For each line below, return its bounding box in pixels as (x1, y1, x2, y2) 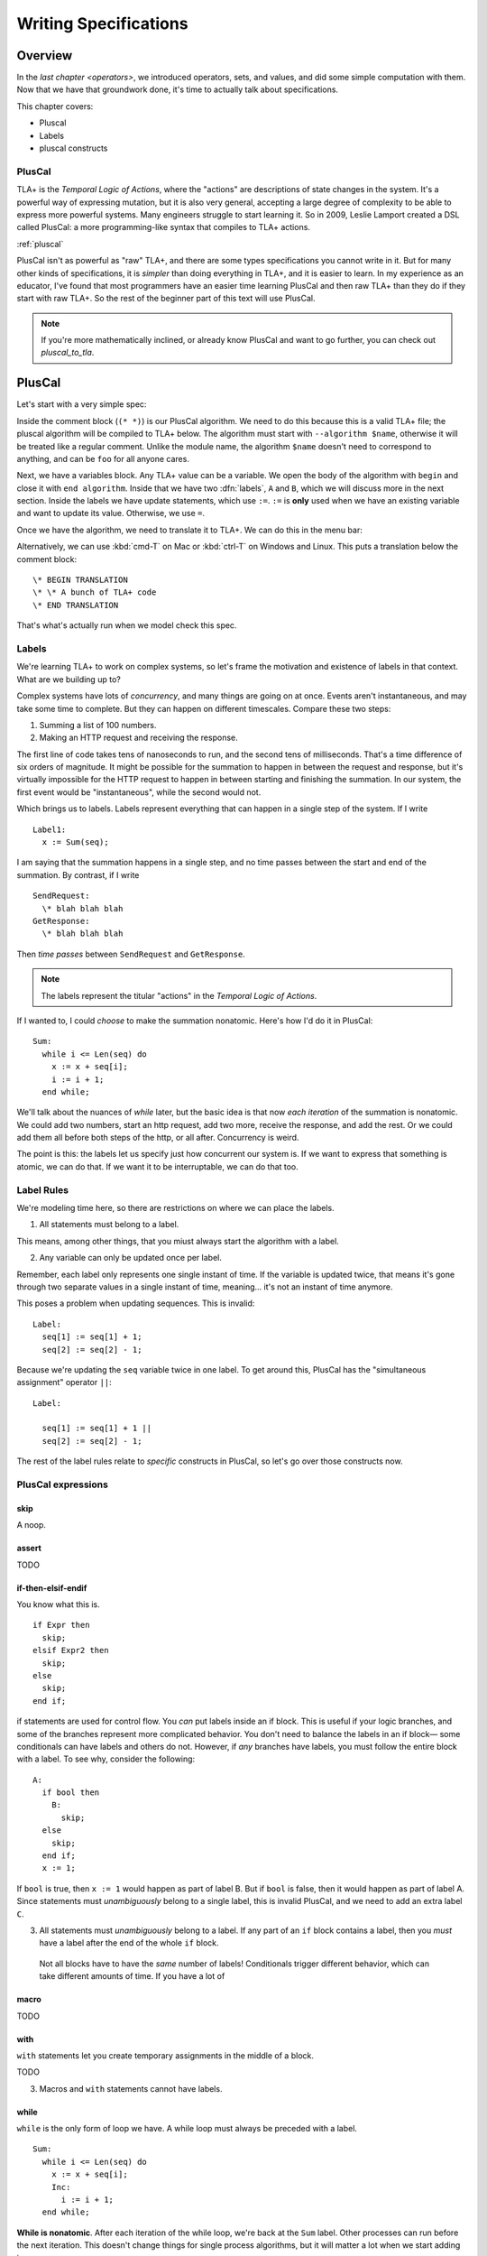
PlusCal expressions (16, 1478, 108, 1491)
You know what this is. (16, 1598, 101, 1610)
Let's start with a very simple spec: (16, 399, 147, 410)
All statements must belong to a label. (39, 1219, 179, 1230)
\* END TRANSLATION (32, 600, 119, 610)
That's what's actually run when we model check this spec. (16, 620, 237, 631)
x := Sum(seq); (41, 837, 109, 847)
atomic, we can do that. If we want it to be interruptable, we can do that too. (16, 1160, 299, 1172)
